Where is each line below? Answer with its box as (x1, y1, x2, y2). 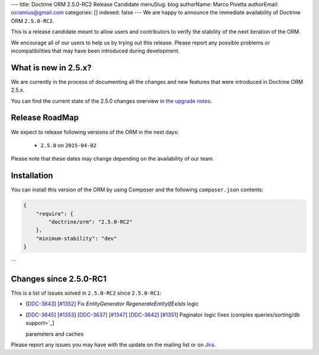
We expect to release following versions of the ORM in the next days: (11, 128, 179, 135)
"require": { (35, 210, 74, 217)
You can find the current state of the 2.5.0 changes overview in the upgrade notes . (11, 97, 212, 105)
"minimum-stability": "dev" (35, 235, 118, 242)
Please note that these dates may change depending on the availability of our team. (11, 155, 214, 162)
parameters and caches (25, 330, 84, 337)
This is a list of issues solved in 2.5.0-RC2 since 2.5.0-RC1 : (11, 289, 162, 297)
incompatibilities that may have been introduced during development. (11, 47, 180, 54)
